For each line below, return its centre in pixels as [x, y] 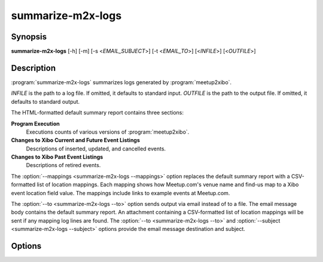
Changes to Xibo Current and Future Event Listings [76, 140]
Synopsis [29, 37]
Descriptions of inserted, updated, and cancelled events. [96, 149]
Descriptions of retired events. [63, 165]
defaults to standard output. [45, 101]
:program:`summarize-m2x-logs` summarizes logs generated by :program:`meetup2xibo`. [121, 82]
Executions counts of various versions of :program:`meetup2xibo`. [108, 132]
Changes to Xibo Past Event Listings [57, 157]
